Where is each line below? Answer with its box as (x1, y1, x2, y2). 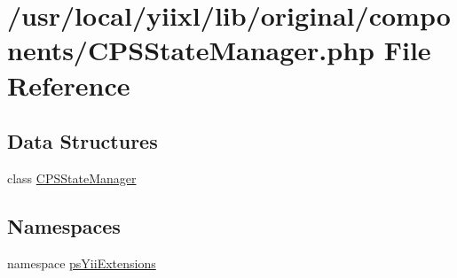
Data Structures (7, 127, 158, 155)
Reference (7, 66, 130, 103)
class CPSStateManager (7, 168, 137, 187)
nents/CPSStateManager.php (7, 32, 374, 68)
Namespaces (7, 212, 121, 239)
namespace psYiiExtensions (7, 253, 156, 272)
